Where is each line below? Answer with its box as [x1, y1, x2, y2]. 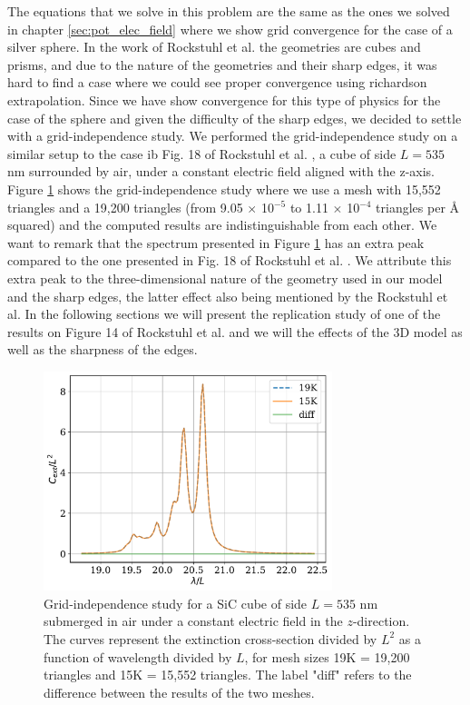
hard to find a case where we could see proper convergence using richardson [7, 73, 427, 92]
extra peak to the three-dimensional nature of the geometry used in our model [7, 268, 443, 287]
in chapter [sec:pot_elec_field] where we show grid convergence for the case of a [7, 19, 453, 38]
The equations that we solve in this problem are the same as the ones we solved [7, 2, 450, 20]
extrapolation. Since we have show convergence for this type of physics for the [7, 90, 441, 109]
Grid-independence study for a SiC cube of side [44, 593, 308, 612]
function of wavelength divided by [44, 647, 232, 666]
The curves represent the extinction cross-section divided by [44, 629, 377, 648]
